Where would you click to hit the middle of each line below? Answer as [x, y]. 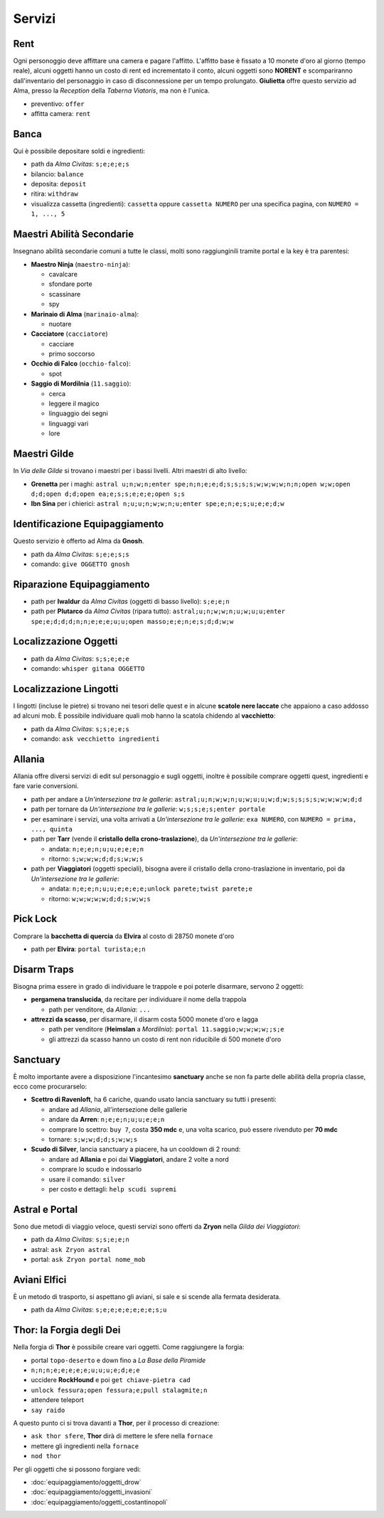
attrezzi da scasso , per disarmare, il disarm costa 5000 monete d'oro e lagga [145, 1019]
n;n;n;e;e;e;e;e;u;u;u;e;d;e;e [85, 1370]
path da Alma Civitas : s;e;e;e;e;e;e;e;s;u [99, 1310]
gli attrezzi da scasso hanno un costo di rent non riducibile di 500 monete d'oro [165, 1039]
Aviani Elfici [40, 1279]
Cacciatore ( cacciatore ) [69, 334]
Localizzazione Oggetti [65, 641]
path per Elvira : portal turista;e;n [88, 949]
